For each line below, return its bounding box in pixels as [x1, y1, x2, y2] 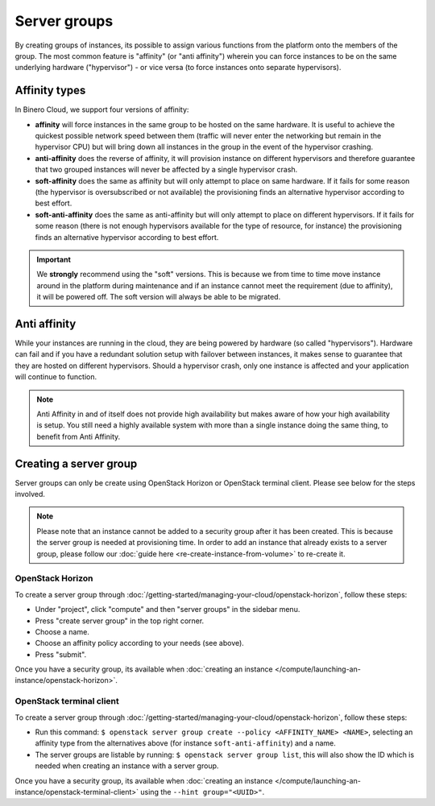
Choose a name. [35, 626, 90, 636]
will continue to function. [14, 372, 97, 382]
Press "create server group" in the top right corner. [35, 616, 205, 626]
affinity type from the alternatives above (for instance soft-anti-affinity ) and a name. [35, 738, 336, 748]
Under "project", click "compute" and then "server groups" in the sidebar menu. [35, 605, 300, 614]
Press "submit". [35, 649, 87, 659]
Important [36, 254, 72, 264]
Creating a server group [14, 457, 138, 470]
